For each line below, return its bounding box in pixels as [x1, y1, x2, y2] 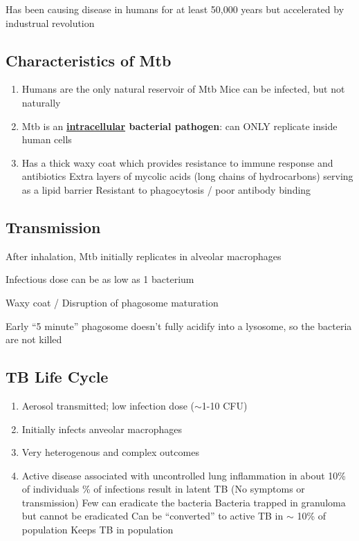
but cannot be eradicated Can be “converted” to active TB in [21, 508, 284, 523]
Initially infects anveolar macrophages [21, 421, 183, 436]
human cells [21, 132, 72, 147]
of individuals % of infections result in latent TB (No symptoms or [21, 482, 305, 496]
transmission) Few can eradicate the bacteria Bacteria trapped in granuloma [21, 495, 346, 509]
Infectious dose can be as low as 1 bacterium [6, 272, 194, 286]
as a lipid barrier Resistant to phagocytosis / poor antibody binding [21, 182, 311, 196]
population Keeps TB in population [21, 522, 174, 537]
